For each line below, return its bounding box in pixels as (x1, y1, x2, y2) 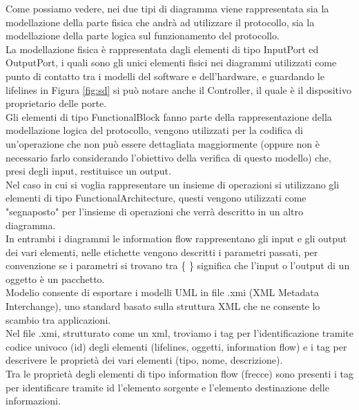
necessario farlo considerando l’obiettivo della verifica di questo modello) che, (6, 150, 331, 164)
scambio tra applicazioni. (6, 312, 111, 326)
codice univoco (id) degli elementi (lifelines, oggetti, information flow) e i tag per (6, 339, 347, 353)
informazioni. (6, 393, 61, 408)
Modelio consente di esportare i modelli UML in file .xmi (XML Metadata (6, 285, 319, 300)
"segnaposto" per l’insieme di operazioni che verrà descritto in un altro (6, 204, 304, 218)
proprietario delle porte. (6, 96, 107, 110)
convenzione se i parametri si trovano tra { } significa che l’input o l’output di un (6, 258, 350, 273)
